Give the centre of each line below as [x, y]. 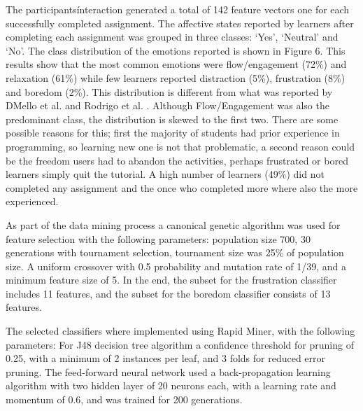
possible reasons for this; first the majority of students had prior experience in [173, 133]
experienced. [32, 201]
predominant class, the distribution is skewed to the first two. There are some [172, 119]
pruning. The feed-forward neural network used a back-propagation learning [168, 371]
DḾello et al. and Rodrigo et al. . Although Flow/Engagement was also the [168, 105]
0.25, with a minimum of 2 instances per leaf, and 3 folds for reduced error [166, 358]
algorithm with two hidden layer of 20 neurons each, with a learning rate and [171, 385]
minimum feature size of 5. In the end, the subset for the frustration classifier [171, 280]
